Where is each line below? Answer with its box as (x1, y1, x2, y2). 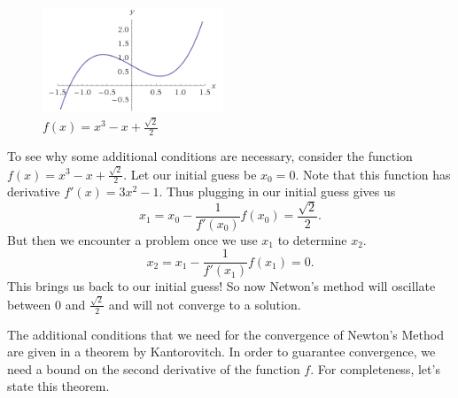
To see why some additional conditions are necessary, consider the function (7, 147, 413, 165)
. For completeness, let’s (310, 359, 440, 378)
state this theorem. (7, 377, 110, 395)
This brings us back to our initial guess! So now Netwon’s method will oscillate (7, 277, 436, 295)
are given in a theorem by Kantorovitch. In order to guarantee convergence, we (7, 342, 436, 361)
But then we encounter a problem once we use (7, 230, 258, 249)
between (7, 295, 51, 313)
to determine (277, 230, 347, 249)
